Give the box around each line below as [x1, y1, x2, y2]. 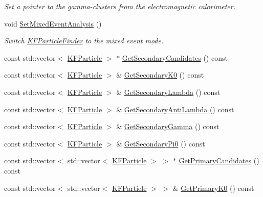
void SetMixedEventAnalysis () [4, 18, 102, 29]
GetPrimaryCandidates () [179, 155, 259, 166]
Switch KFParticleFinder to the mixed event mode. [4, 35, 164, 46]
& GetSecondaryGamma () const [116, 121, 220, 132]
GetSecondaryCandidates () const [122, 52, 228, 63]
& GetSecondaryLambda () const [116, 86, 221, 97]
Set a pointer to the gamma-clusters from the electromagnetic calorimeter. [4, 1, 235, 11]
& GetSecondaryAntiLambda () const [116, 104, 234, 114]
